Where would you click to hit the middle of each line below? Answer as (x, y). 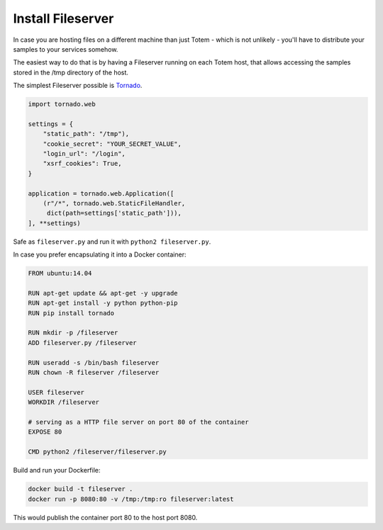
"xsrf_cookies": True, (82, 164)
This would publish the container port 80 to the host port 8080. (105, 517)
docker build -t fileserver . (81, 489)
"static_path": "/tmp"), (86, 134)
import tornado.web (62, 104)
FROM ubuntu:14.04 (60, 274)
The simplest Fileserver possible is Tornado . (78, 86)
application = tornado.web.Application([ (101, 193)
